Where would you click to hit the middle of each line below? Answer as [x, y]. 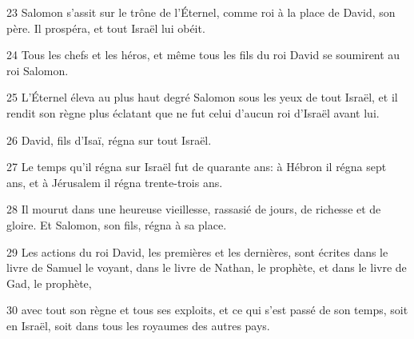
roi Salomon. [38, 70]
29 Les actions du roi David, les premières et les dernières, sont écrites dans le [197, 251]
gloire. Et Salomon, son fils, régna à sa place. [117, 224]
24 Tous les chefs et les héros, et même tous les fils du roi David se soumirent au [203, 55]
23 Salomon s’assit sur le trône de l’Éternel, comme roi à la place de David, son [201, 12]
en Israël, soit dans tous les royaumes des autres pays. [138, 325]
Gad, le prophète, [49, 283]
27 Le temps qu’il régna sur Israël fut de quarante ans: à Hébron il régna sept [197, 167]
